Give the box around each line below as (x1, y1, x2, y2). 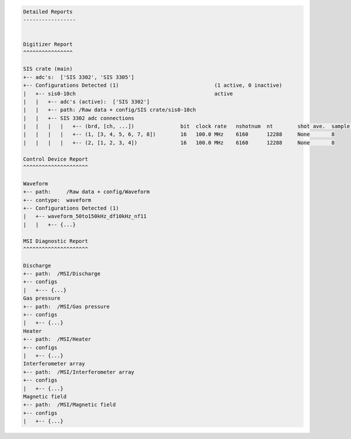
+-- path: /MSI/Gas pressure (23, 303, 110, 310)
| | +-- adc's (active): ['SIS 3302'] (23, 98, 150, 105)
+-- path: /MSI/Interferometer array (23, 369, 135, 375)
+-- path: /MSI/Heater (23, 336, 92, 342)
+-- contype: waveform (23, 197, 92, 203)
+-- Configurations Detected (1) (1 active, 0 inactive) (23, 82, 283, 89)
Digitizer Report (23, 41, 73, 48)
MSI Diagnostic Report (23, 238, 88, 244)
